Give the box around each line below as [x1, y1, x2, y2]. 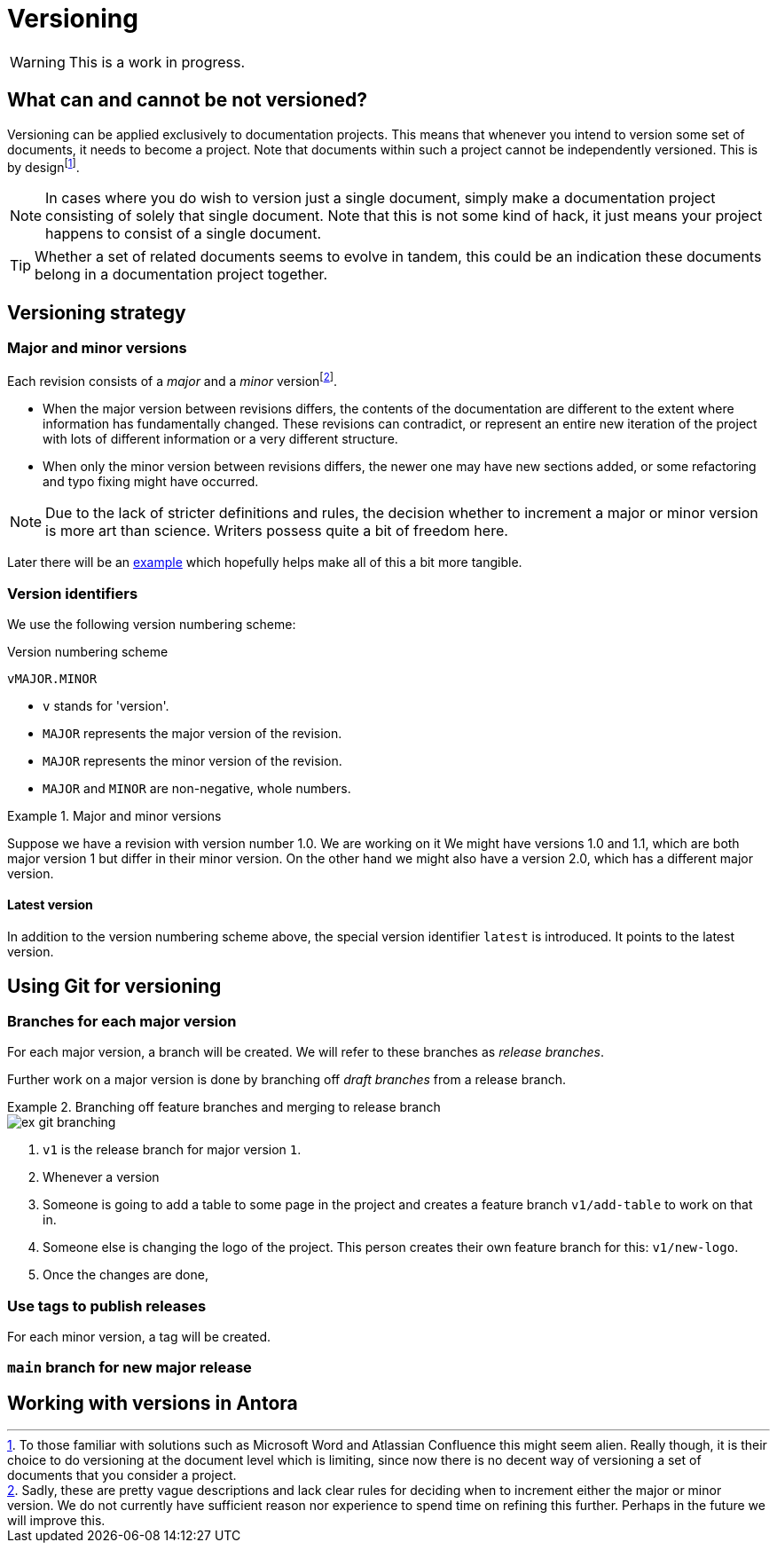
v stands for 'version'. [43, 697, 169, 713]
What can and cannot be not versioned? [7, 89, 367, 112]
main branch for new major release [7, 1358, 252, 1377]
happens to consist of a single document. [45, 224, 322, 243]
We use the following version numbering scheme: [7, 616, 296, 632]
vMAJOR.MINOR [7, 671, 98, 686]
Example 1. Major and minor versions [7, 807, 222, 823]
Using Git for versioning [7, 974, 222, 997]
